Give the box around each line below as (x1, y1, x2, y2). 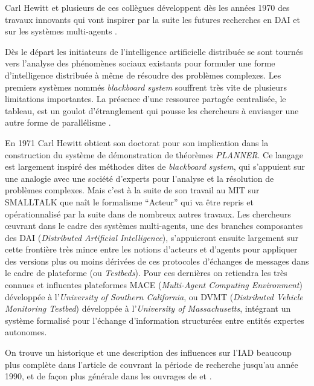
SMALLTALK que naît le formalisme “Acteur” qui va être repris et (5, 195, 254, 208)
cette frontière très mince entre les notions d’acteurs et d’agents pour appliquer (5, 243, 298, 256)
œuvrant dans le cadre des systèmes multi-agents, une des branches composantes (5, 219, 303, 232)
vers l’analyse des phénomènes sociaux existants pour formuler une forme (5, 57, 275, 69)
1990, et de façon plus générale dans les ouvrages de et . (5, 370, 212, 382)
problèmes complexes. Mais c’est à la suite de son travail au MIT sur (5, 184, 260, 196)
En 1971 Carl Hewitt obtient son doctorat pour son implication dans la (5, 136, 269, 149)
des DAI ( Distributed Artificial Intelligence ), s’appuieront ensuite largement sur (5, 231, 298, 243)
